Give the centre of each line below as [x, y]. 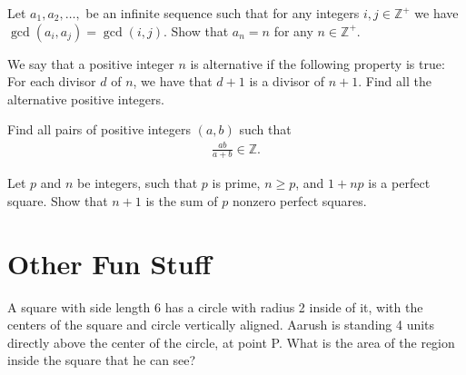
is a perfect [399, 183]
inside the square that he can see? [102, 360]
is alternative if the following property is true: [317, 63]
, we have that [173, 81]
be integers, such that [138, 183]
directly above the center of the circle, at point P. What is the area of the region [231, 342]
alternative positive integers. [86, 99]
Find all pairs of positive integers [99, 129]
